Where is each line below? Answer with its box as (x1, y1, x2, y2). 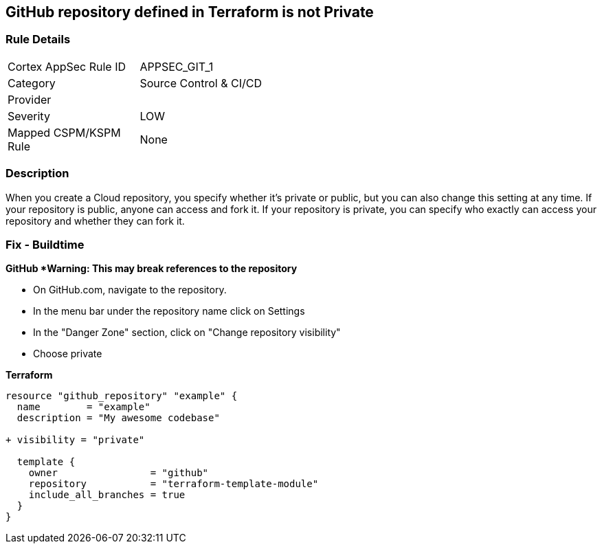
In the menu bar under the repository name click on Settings (33, 305, 305, 317)
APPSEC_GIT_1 (140, 59, 214, 74)
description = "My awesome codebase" (16, 412, 220, 424)
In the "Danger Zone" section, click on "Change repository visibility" (33, 326, 341, 339)
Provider (8, 92, 52, 107)
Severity (8, 109, 50, 123)
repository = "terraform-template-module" (28, 478, 319, 490)
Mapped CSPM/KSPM (8, 125, 121, 139)
